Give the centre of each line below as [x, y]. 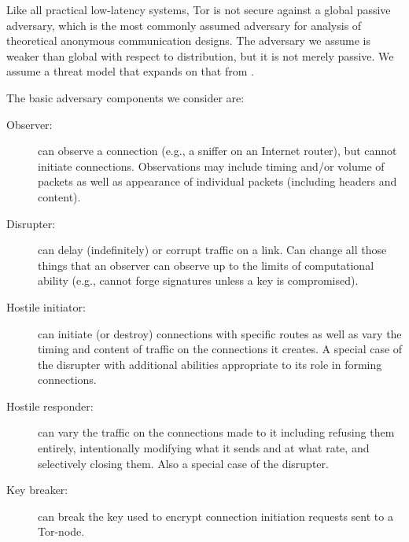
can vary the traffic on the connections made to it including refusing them [216, 432]
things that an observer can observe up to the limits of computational [206, 265]
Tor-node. [61, 531]
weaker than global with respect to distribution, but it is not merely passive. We [200, 55]
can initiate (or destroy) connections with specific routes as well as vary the [220, 333]
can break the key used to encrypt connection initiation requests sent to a [216, 516]
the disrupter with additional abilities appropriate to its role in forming [210, 364]
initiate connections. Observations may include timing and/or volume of [211, 166]
